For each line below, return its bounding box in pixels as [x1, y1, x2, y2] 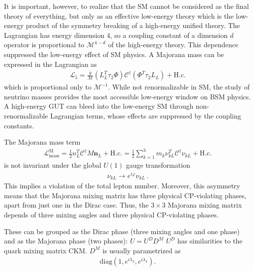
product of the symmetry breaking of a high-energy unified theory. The [26, 20, 240, 30]
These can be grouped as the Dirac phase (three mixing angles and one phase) [4, 226, 240, 236]
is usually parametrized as [102, 245, 181, 255]
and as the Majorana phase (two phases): [4, 236, 128, 246]
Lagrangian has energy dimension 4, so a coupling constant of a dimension [4, 30, 228, 40]
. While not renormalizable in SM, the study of [108, 82, 250, 92]
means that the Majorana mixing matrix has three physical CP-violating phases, [4, 190, 247, 200]
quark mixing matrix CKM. [4, 245, 87, 255]
